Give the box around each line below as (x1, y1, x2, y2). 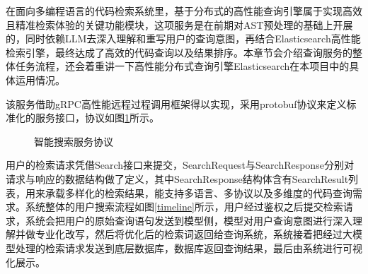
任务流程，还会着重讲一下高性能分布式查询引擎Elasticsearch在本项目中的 (15, 59, 350, 73)
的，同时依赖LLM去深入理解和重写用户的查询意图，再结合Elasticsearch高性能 (6, 31, 361, 46)
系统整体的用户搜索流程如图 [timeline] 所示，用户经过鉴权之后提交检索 (25, 199, 343, 214)
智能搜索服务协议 (34, 133, 113, 148)
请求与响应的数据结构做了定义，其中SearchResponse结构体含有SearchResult (6, 171, 349, 186)
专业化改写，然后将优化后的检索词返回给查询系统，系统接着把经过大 (35, 227, 352, 242)
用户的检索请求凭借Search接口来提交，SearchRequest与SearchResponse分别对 (6, 157, 354, 172)
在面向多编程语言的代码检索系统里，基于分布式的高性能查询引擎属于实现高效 (6, 4, 362, 18)
